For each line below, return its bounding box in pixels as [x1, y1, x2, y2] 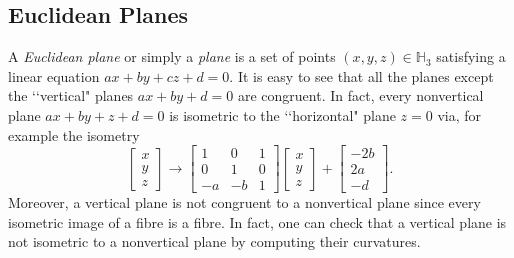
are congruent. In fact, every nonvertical [237, 85, 484, 106]
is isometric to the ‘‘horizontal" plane [169, 104, 396, 125]
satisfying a [436, 46, 506, 67]
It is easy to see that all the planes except [237, 65, 494, 86]
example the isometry [8, 124, 140, 145]
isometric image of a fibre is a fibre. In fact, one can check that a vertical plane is [8, 211, 507, 232]
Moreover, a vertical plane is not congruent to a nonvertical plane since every [8, 192, 481, 213]
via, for [437, 104, 482, 125]
